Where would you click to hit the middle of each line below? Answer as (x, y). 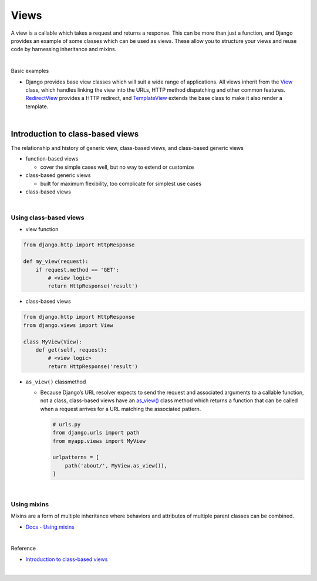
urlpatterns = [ (76, 458)
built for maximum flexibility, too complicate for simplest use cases (121, 183)
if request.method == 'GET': (77, 270)
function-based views (52, 159)
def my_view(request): (56, 261)
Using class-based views (48, 218)
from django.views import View (68, 325)
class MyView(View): (53, 342)
